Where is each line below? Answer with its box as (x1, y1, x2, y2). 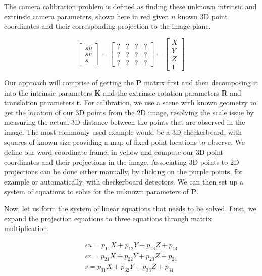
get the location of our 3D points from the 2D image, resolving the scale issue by (4, 107, 254, 117)
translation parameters (4, 97, 74, 108)
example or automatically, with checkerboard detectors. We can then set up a (4, 176, 243, 187)
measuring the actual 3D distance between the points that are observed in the (4, 117, 245, 127)
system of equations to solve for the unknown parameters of (4, 186, 189, 197)
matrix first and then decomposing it (144, 77, 258, 87)
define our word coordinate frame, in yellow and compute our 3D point (4, 147, 224, 157)
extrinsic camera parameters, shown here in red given (4, 11, 169, 21)
